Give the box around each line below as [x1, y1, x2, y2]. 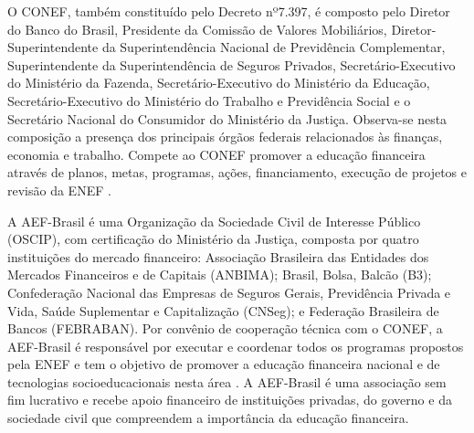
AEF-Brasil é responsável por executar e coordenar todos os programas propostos [7, 336, 464, 355]
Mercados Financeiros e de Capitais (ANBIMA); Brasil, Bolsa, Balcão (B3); [7, 265, 432, 284]
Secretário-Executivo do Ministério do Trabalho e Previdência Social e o [7, 90, 411, 110]
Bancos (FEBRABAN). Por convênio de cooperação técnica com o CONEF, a [7, 319, 443, 338]
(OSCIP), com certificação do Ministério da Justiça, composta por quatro [7, 229, 419, 248]
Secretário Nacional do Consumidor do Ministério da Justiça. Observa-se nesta [7, 109, 448, 128]
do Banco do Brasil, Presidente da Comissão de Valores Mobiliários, [7, 19, 387, 38]
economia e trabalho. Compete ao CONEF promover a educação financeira [7, 144, 426, 164]
